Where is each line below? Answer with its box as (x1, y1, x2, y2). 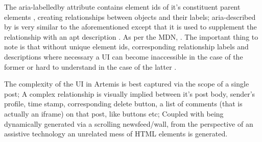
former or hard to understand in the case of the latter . (4, 61, 177, 72)
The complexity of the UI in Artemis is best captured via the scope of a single (4, 78, 249, 89)
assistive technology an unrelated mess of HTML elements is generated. (4, 128, 228, 139)
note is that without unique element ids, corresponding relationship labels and (4, 41, 249, 52)
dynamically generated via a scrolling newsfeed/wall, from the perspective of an (4, 118, 253, 129)
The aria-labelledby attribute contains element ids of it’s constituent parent (4, 2, 241, 12)
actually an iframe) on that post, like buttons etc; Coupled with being (4, 108, 224, 119)
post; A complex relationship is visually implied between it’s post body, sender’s (4, 88, 255, 99)
